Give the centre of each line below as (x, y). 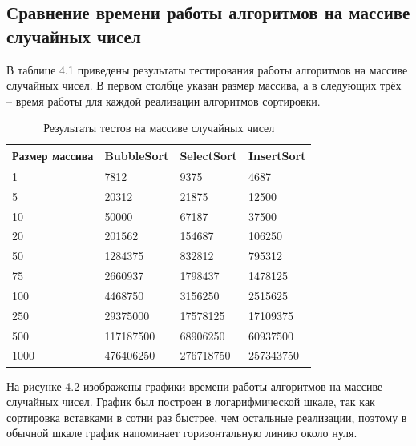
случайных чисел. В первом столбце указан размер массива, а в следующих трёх (204, 85)
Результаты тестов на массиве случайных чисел (159, 128)
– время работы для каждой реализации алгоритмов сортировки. (164, 100)
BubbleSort (137, 155)
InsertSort (277, 155)
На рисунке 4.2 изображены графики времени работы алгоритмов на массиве (195, 386)
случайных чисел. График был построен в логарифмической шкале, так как (191, 402)
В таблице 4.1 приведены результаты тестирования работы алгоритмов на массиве (207, 69)
